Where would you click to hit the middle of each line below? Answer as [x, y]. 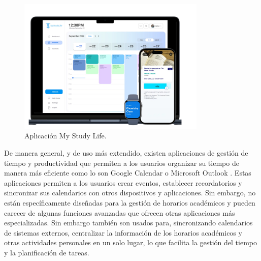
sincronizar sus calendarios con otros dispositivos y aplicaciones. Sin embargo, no [130, 193]
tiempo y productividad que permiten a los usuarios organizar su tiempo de [122, 163]
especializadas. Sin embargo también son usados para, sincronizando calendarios [128, 223]
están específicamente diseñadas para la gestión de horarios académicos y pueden [130, 202]
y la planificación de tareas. [47, 252]
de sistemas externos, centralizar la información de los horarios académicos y [123, 232]
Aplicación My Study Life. [66, 136]
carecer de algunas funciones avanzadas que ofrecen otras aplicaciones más [120, 212]
